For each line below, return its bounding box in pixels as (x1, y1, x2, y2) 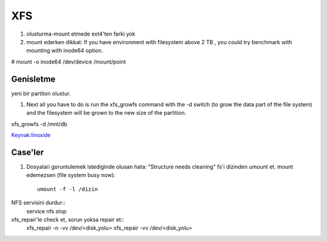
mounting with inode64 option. (26, 47, 103, 54)
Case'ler (11, 147, 44, 157)
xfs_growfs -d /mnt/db (11, 120, 68, 127)
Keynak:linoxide (11, 132, 51, 139)
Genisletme (11, 74, 56, 84)
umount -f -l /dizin (37, 185, 98, 193)
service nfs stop (26, 207, 67, 214)
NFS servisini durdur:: (11, 199, 66, 207)
